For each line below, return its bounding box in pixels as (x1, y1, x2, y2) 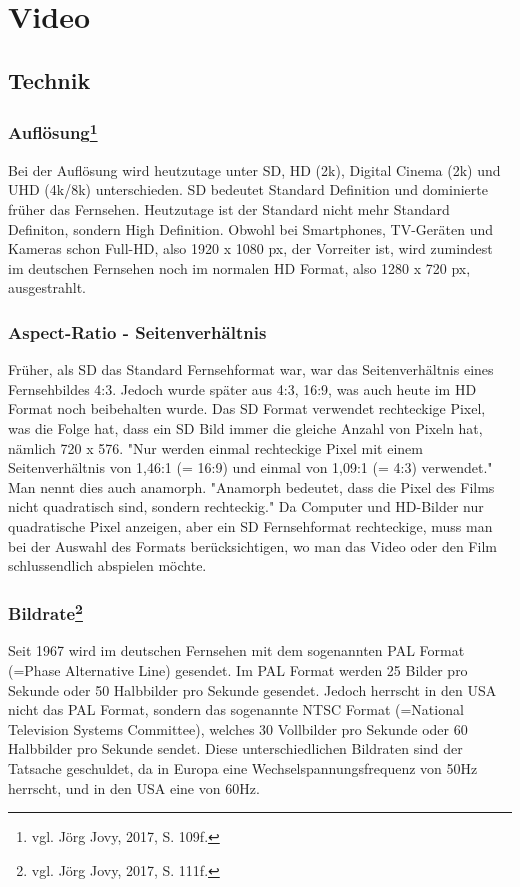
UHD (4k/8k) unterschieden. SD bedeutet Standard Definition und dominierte (8, 179, 488, 200)
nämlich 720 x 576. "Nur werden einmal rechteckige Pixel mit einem (8, 437, 424, 458)
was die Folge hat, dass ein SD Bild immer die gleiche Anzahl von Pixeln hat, (8, 417, 483, 438)
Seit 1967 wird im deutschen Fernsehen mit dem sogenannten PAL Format (8, 640, 465, 661)
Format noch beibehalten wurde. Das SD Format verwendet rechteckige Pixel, (8, 398, 486, 419)
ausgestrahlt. (8, 277, 86, 298)
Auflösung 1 (8, 118, 98, 145)
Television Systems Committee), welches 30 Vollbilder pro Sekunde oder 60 (8, 718, 468, 739)
